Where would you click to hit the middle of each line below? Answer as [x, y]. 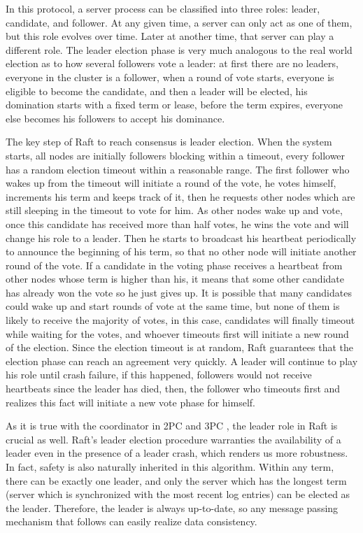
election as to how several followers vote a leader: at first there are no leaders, [172, 63]
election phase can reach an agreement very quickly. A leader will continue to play [182, 361]
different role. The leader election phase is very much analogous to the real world [179, 49]
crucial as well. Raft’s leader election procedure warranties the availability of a [173, 439]
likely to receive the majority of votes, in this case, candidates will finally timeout [180, 320]
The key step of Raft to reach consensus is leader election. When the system [169, 142]
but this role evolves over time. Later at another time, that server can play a [170, 36]
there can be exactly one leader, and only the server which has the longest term [176, 480]
